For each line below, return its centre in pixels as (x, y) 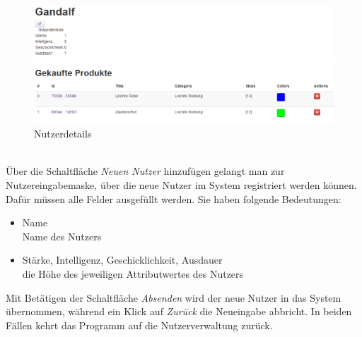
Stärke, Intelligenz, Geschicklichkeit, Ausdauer (122, 260)
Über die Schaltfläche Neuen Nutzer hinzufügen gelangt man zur (145, 171)
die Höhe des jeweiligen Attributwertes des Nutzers (133, 274)
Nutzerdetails (63, 134)
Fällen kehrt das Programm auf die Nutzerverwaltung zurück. (139, 325)
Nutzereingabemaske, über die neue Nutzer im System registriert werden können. (181, 185)
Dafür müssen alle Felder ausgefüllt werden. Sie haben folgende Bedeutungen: (174, 198)
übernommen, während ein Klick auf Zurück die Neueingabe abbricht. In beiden (179, 311)
